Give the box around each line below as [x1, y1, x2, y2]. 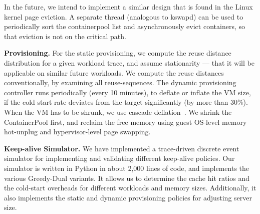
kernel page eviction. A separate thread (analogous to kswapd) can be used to [4, 11, 243, 22]
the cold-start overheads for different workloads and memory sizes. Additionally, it [4, 182, 256, 193]
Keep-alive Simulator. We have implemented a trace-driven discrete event [4, 143, 239, 153]
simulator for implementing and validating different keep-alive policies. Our [4, 153, 235, 163]
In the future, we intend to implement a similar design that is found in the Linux [4, 2, 253, 12]
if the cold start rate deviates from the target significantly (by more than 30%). [4, 97, 248, 107]
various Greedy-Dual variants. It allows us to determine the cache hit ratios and [4, 172, 250, 183]
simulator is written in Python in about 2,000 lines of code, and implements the [4, 162, 249, 173]
